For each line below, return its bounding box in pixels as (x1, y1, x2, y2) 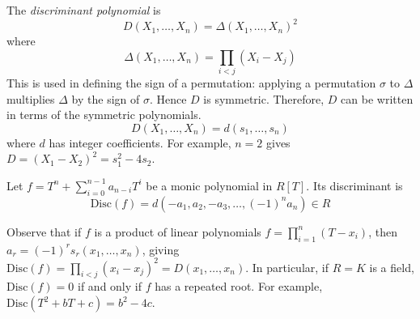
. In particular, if (245, 258, 329, 275)
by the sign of (71, 90, 140, 107)
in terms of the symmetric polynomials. (6, 106, 202, 123)
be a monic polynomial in (146, 177, 273, 194)
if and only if (78, 278, 142, 295)
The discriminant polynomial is (6, 2, 161, 18)
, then (368, 223, 397, 240)
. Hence (149, 90, 187, 107)
